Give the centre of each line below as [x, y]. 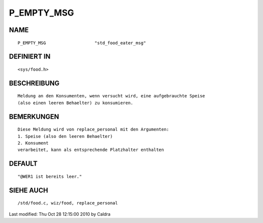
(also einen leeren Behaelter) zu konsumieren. [75, 103]
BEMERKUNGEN [34, 117]
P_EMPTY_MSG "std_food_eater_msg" [82, 43]
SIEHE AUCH [28, 190]
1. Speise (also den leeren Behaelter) [65, 136]
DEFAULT [23, 164]
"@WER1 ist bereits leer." [50, 176]
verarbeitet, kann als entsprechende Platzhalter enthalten [91, 150]
